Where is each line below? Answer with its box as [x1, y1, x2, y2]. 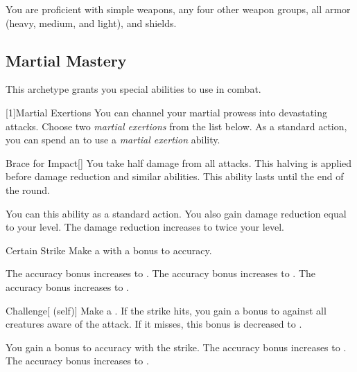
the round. [6, 182, 50, 197]
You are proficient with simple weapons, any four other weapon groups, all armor [6, 2, 351, 16]
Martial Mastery [6, 49, 127, 71]
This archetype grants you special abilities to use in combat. [6, 82, 261, 96]
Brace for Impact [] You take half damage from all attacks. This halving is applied [6, 155, 352, 170]
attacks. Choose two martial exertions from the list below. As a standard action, [6, 118, 347, 133]
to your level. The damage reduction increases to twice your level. [6, 220, 284, 234]
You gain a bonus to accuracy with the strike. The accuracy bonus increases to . [6, 339, 347, 354]
